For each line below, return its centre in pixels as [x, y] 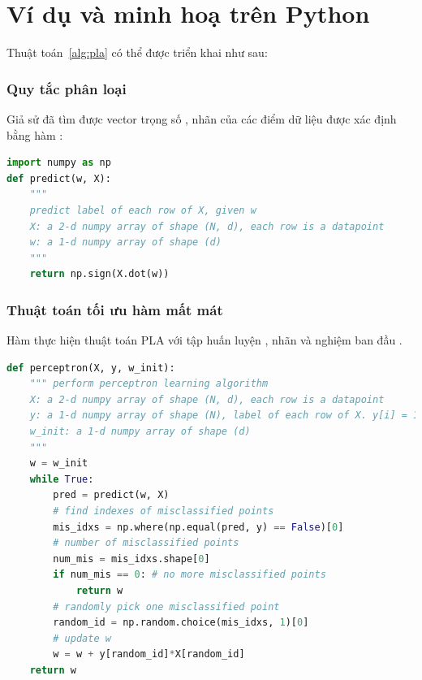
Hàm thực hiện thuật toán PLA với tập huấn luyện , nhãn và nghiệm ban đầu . [205, 340]
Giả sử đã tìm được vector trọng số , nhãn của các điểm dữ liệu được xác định [202, 118]
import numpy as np [59, 163]
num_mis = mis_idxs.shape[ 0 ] [131, 559]
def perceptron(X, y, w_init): [91, 368]
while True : [62, 479]
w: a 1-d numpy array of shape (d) [125, 243]
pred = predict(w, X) [111, 495]
